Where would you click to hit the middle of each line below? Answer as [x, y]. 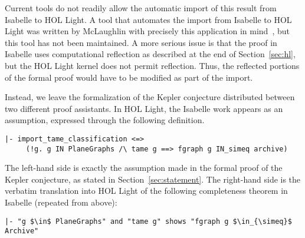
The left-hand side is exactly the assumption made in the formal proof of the [144, 168]
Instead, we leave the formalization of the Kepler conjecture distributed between [150, 97]
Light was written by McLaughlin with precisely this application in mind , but [147, 31]
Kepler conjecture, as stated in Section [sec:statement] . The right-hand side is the [153, 179]
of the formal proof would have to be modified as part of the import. [129, 77]
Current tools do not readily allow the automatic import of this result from [141, 8]
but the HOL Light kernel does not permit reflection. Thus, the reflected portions [152, 65]
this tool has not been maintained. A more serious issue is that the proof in [141, 42]
